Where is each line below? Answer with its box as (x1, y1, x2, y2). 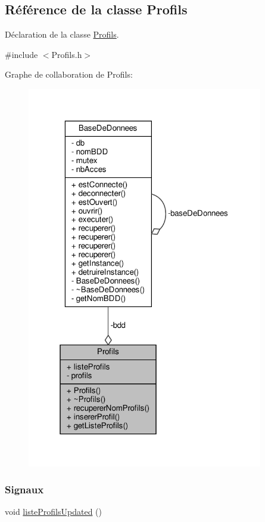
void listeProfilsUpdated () (5, 505, 102, 518)
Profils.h (51, 48, 82, 60)
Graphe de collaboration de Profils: (5, 68, 133, 81)
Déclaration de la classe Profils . (5, 28, 119, 41)
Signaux (5, 482, 44, 497)
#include (5, 48, 38, 60)
